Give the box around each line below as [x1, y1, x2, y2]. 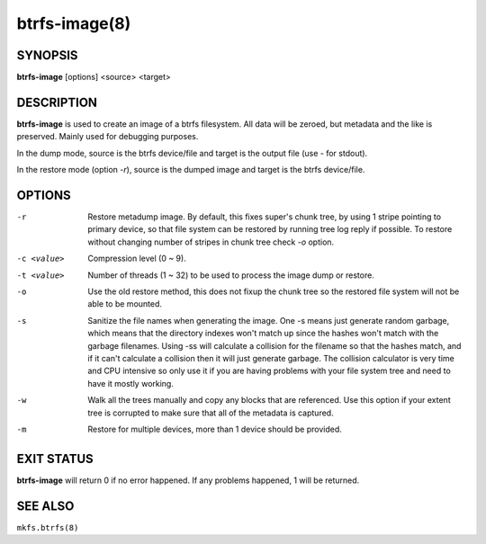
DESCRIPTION [16, 94, 98, 110]
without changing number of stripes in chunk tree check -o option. [87, 236, 335, 247]
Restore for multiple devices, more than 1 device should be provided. [87, 424, 342, 434]
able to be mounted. [87, 299, 162, 309]
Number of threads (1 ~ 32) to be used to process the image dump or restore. [87, 270, 375, 281]
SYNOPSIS [16, 48, 78, 63]
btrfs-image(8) [16, 13, 131, 33]
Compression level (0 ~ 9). [87, 253, 186, 264]
